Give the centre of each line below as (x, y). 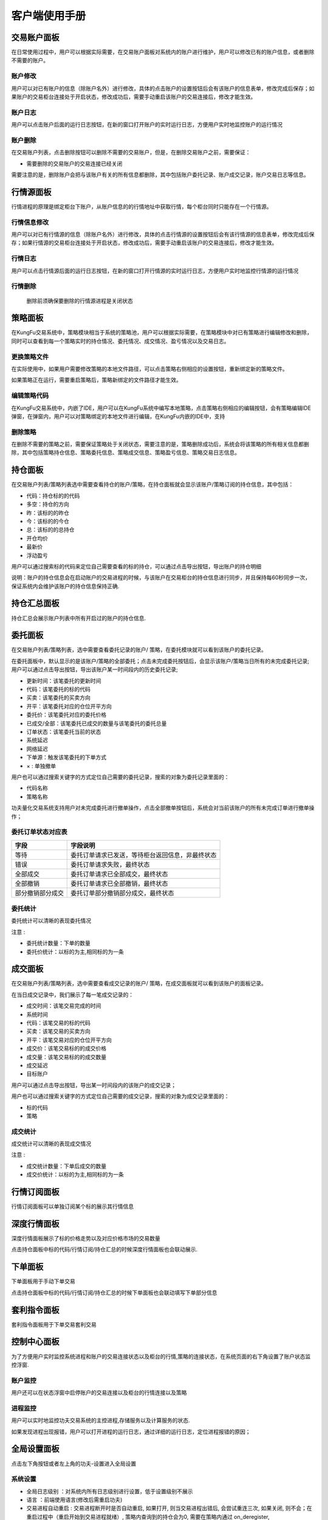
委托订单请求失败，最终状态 (110, 865)
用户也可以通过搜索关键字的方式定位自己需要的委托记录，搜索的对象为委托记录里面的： (120, 777)
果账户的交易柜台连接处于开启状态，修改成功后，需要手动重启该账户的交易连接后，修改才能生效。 (134, 97)
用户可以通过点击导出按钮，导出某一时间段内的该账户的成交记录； (94, 1085)
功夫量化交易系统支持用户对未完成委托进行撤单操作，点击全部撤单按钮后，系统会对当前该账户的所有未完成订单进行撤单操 (163, 808)
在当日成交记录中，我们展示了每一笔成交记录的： (72, 995)
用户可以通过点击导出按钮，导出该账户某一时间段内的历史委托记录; (95, 669)
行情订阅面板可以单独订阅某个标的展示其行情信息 (72, 1206)
